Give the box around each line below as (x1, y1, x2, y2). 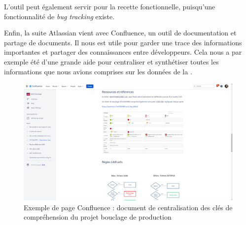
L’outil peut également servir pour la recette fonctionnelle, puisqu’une (4, 1, 215, 11)
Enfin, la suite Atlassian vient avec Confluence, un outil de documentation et (4, 28, 237, 38)
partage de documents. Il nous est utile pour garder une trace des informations (4, 37, 242, 47)
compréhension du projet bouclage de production (24, 212, 172, 222)
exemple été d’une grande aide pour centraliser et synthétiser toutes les (4, 56, 219, 66)
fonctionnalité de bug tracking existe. (4, 11, 115, 21)
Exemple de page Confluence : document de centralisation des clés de (24, 202, 233, 212)
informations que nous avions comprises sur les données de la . (4, 66, 192, 76)
